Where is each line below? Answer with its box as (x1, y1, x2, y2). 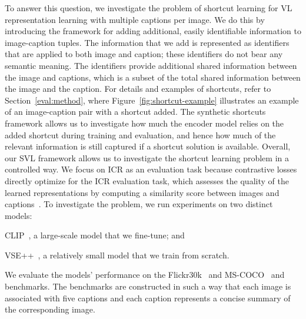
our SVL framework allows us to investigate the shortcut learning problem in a (5, 151, 289, 164)
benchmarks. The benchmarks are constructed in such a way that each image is (5, 280, 291, 293)
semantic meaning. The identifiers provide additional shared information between (5, 59, 297, 71)
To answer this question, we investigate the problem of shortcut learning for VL (5, 2, 292, 14)
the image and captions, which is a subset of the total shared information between (5, 71, 301, 83)
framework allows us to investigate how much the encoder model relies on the (5, 117, 284, 129)
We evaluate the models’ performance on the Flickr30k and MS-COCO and (5, 268, 285, 281)
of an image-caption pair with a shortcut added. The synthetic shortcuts (5, 105, 266, 118)
